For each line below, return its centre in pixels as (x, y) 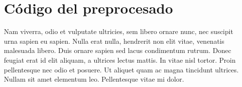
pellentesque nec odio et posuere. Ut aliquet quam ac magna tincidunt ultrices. (121, 69)
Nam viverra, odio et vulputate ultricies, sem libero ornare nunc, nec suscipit (119, 31)
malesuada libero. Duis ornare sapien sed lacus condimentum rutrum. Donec (118, 50)
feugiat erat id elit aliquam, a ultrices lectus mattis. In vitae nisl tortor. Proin (120, 60)
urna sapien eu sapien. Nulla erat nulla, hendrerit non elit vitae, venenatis (114, 41)
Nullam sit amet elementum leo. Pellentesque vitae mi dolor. (94, 79)
